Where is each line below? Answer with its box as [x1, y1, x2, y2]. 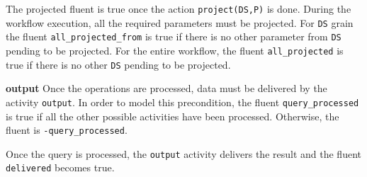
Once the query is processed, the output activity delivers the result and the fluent [6, 146, 361, 161]
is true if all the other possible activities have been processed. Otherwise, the [6, 108, 339, 123]
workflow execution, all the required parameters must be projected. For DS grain [6, 15, 354, 30]
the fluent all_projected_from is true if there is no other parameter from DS [6, 29, 341, 44]
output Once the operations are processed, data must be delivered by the [6, 81, 327, 96]
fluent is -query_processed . [6, 122, 128, 137]
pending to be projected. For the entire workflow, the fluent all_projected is [6, 42, 344, 57]
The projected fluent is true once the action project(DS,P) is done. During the [6, 1, 351, 16]
